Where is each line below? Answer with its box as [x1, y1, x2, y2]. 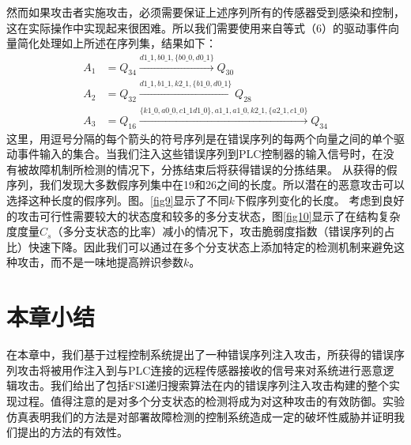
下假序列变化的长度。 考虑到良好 [234, 192, 405, 209]
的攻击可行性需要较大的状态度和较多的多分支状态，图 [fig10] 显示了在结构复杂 [6, 207, 401, 224]
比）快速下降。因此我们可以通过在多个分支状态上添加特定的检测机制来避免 [6, 238, 394, 255]
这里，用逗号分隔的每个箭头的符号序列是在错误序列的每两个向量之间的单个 [6, 130, 394, 146]
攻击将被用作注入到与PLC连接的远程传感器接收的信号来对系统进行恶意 [17, 361, 383, 378]
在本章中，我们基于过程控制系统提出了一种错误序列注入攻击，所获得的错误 [6, 346, 394, 363]
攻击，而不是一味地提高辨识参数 [17, 254, 183, 270]
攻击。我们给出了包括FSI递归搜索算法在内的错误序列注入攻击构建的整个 [17, 377, 389, 394]
